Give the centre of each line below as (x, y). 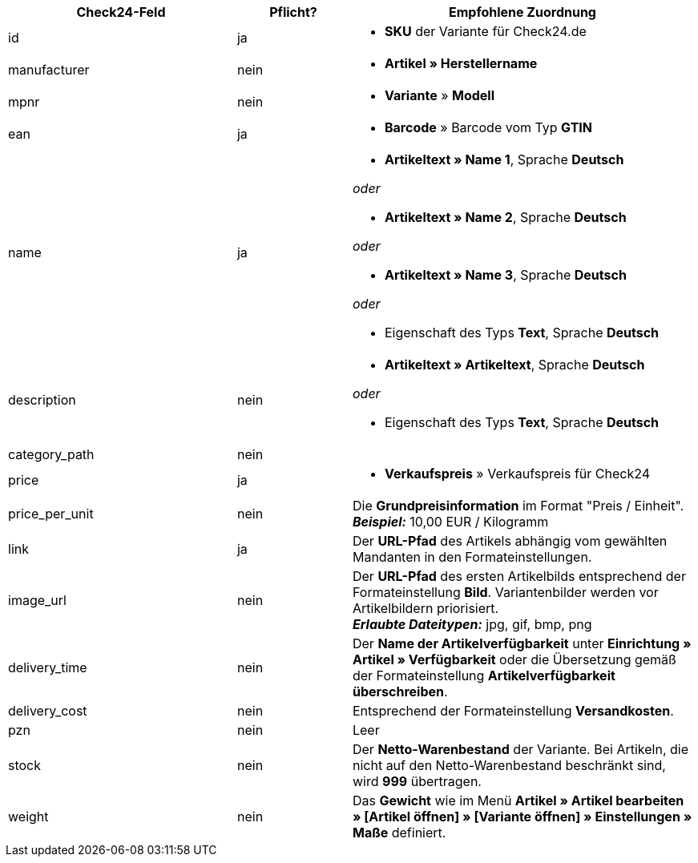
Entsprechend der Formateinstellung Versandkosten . (513, 711)
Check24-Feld (121, 12)
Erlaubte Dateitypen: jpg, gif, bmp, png (472, 624)
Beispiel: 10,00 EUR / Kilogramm (450, 522)
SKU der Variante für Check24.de (485, 31)
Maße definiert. (399, 833)
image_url (37, 600)
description (42, 400)
